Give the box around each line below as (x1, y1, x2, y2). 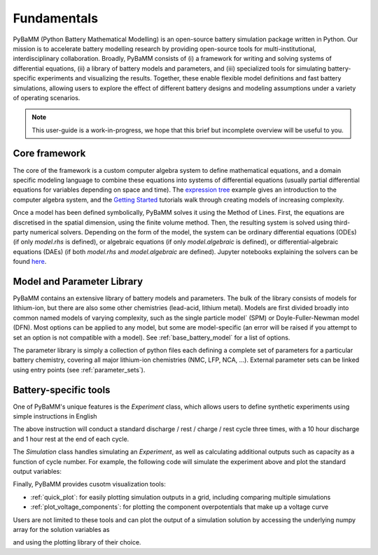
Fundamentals (13, 10, 98, 26)
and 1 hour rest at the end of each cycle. (13, 435, 129, 443)
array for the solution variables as (13, 525, 110, 533)
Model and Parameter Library (13, 275, 143, 287)
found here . (13, 258, 47, 266)
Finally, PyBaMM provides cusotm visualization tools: (13, 480, 166, 489)
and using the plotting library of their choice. (13, 538, 141, 547)
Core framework (13, 148, 86, 160)
